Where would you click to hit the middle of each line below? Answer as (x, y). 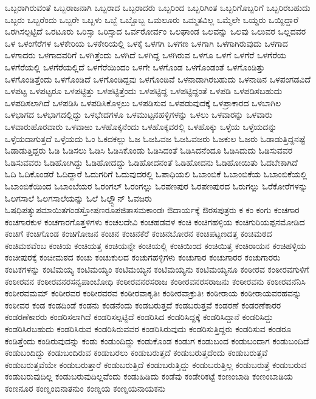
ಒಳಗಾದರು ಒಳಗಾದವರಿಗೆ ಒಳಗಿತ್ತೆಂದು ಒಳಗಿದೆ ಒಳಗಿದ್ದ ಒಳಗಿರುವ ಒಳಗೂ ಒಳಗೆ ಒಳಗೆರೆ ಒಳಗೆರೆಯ (146, 55)
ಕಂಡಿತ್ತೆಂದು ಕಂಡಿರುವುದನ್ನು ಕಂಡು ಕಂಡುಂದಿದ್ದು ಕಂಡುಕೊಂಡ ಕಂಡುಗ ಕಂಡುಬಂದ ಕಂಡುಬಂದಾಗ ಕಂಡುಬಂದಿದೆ (157, 340)
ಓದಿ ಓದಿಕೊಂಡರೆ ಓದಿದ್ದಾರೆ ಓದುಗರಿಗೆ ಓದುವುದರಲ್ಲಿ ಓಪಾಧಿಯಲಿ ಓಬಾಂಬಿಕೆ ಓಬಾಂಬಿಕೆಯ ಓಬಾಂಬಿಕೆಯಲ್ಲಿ (156, 174)
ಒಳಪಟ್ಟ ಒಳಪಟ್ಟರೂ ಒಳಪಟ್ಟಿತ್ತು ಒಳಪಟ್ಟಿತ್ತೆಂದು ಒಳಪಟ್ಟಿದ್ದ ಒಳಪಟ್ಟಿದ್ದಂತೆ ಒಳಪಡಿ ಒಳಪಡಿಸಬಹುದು (144, 91)
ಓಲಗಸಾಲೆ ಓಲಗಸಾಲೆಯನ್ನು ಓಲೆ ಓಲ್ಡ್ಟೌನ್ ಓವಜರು (78, 198)
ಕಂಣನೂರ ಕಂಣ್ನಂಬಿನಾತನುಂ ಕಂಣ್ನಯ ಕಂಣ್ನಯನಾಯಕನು (85, 388)
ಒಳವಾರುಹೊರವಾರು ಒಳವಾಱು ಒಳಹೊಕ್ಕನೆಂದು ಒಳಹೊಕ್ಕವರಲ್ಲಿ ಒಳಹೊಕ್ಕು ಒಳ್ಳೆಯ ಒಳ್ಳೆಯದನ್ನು (141, 126)
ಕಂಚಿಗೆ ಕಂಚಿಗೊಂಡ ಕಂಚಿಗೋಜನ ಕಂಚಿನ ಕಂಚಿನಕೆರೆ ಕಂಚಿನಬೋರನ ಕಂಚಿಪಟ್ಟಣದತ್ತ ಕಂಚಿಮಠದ (139, 234)
